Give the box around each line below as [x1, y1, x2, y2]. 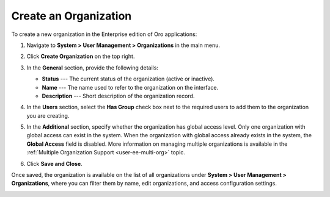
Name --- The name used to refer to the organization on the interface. [42, 84, 219, 91]
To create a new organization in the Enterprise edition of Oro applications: [11, 30, 197, 38]
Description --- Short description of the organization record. [42, 92, 195, 99]
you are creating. [26, 112, 70, 119]
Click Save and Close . [26, 160, 82, 167]
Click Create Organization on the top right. [26, 52, 135, 60]
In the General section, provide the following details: [26, 64, 159, 71]
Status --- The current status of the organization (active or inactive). [42, 75, 215, 82]
